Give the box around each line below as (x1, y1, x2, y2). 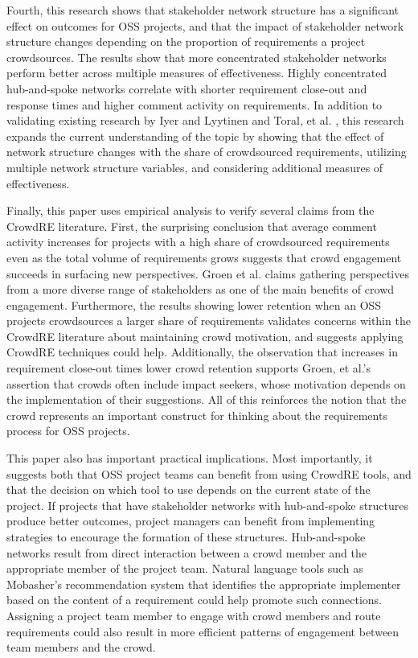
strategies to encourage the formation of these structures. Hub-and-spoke (6, 528, 366, 545)
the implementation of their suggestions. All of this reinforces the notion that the (6, 391, 407, 408)
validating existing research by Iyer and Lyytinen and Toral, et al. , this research (6, 112, 404, 129)
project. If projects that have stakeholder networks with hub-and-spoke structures (6, 496, 409, 513)
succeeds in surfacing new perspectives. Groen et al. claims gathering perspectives (6, 265, 409, 282)
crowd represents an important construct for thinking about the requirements (6, 406, 387, 423)
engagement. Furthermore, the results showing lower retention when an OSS (6, 296, 382, 313)
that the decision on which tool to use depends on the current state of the (6, 481, 371, 498)
